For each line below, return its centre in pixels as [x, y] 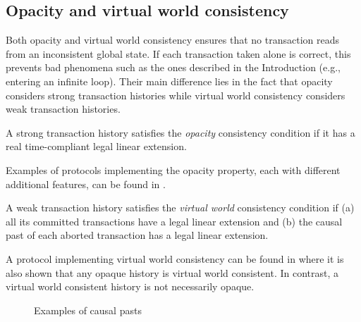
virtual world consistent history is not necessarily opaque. [130, 286]
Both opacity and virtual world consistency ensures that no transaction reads [172, 40]
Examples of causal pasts [88, 310]
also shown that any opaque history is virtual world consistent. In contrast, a [172, 272]
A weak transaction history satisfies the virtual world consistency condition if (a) [180, 208]
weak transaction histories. [63, 109]
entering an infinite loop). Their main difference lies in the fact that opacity [169, 81]
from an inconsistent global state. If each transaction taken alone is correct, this [178, 53]
